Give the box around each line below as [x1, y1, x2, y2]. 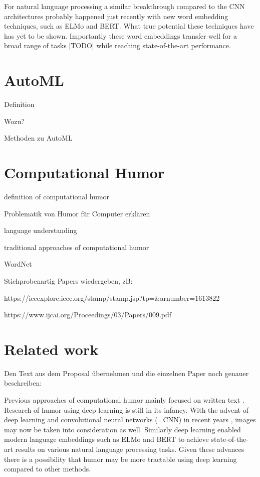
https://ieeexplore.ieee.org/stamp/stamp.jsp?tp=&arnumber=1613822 [4, 292, 220, 303]
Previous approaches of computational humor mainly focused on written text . [4, 395, 244, 405]
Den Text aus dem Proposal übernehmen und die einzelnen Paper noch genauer [4, 368, 249, 378]
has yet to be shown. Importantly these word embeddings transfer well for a [4, 30, 237, 41]
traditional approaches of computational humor [4, 242, 149, 252]
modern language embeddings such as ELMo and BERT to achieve [4, 434, 209, 444]
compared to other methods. [4, 463, 91, 474]
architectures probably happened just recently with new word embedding [4, 11, 228, 21]
